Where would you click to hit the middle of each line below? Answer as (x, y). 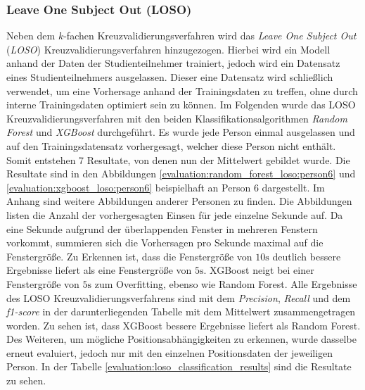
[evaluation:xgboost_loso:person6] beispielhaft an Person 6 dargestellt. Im (166, 187)
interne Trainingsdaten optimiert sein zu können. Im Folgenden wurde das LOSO (181, 105)
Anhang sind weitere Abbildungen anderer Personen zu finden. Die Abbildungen (179, 201)
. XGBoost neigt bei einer (259, 270)
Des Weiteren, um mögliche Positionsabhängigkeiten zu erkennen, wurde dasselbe (181, 339)
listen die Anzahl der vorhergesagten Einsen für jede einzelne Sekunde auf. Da (175, 214)
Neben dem (31, 36)
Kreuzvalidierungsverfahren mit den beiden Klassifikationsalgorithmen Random (177, 118)
